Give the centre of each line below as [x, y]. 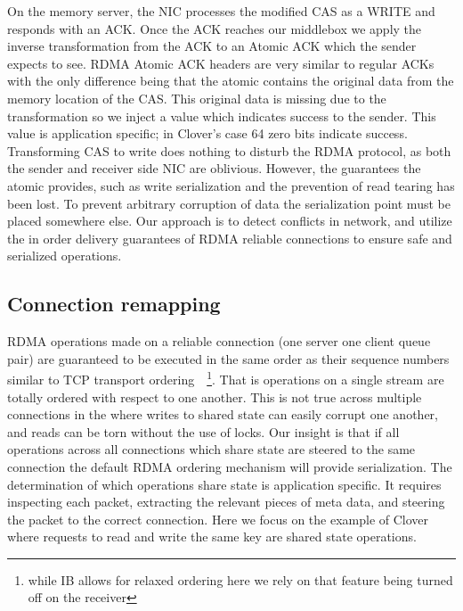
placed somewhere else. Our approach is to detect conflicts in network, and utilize [230, 221]
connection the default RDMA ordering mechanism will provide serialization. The [230, 466]
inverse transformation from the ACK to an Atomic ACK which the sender [212, 46]
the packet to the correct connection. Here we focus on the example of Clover [218, 519]
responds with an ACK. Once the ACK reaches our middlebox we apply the [215, 28]
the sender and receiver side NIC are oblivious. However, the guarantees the [214, 168]
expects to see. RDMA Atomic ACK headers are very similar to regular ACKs [221, 63]
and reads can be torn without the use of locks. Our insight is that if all [203, 431]
